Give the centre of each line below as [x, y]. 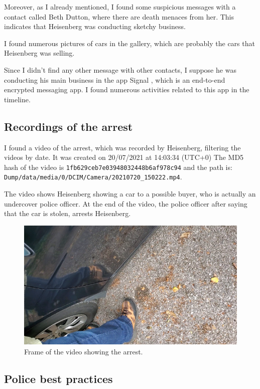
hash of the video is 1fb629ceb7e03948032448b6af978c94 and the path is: [118, 167]
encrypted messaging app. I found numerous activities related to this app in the [127, 89]
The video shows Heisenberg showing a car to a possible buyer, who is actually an [130, 194]
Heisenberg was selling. [39, 53]
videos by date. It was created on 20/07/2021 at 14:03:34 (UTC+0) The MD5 [124, 157]
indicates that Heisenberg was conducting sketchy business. [95, 26]
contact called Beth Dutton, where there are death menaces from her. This [119, 16]
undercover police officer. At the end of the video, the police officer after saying [126, 203]
